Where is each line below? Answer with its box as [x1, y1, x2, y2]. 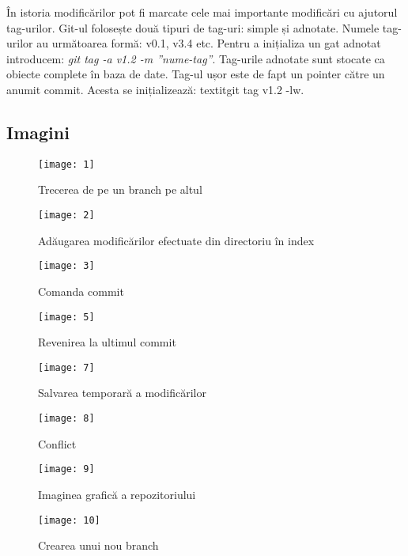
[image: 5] [38, 311, 95, 323]
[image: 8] [38, 413, 95, 425]
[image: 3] [38, 260, 95, 272]
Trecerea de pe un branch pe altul [38, 181, 202, 198]
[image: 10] [38, 514, 100, 526]
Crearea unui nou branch [38, 537, 159, 554]
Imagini [6, 119, 70, 144]
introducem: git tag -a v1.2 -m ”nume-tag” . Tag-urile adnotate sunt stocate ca [6, 50, 385, 66]
